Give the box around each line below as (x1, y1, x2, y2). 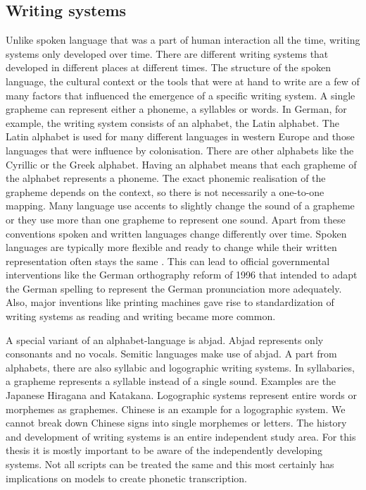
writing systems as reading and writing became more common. (6, 309, 276, 324)
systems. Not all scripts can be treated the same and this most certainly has (6, 457, 334, 472)
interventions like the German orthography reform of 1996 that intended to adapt (6, 267, 358, 282)
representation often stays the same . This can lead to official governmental (6, 253, 330, 268)
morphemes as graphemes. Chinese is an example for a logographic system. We (6, 401, 346, 416)
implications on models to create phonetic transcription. (6, 470, 247, 485)
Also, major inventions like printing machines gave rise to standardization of (6, 295, 334, 310)
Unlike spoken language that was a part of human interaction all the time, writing (6, 32, 360, 47)
